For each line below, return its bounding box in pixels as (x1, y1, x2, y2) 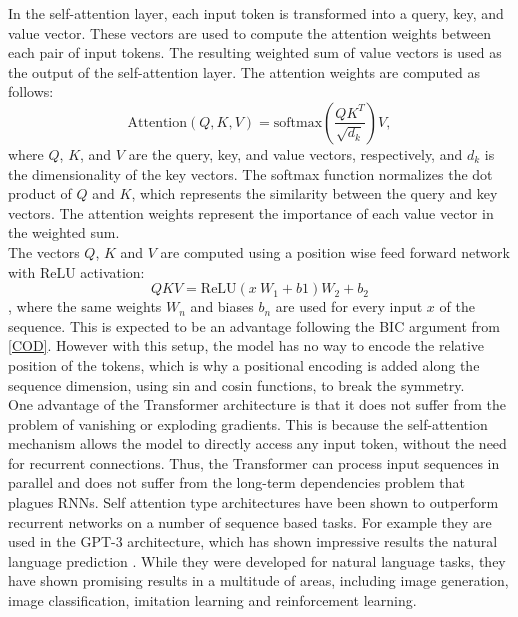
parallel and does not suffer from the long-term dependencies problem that (8, 472, 465, 493)
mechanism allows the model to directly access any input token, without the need (8, 433, 507, 454)
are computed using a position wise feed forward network (160, 241, 510, 262)
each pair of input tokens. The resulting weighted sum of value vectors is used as (8, 42, 502, 63)
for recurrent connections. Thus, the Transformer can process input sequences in (8, 452, 500, 473)
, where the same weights (8, 296, 162, 317)
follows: (8, 81, 54, 102)
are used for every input (275, 296, 423, 317)
